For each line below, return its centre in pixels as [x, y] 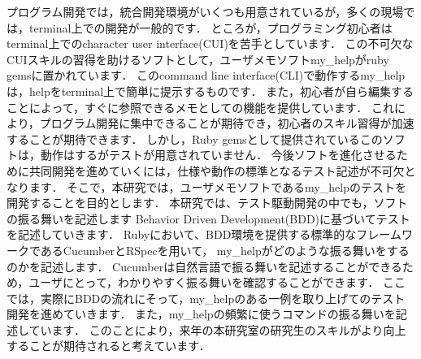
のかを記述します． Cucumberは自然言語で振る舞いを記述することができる [204, 266]
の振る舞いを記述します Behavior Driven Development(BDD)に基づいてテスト [208, 218]
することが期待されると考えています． [109, 346]
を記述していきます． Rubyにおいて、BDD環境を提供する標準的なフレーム [204, 234]
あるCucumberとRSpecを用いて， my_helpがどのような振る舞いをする [225, 250]
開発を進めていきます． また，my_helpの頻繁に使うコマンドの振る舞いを [201, 314]
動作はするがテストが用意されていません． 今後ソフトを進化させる [218, 155]
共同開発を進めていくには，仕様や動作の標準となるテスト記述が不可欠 [217, 170]
